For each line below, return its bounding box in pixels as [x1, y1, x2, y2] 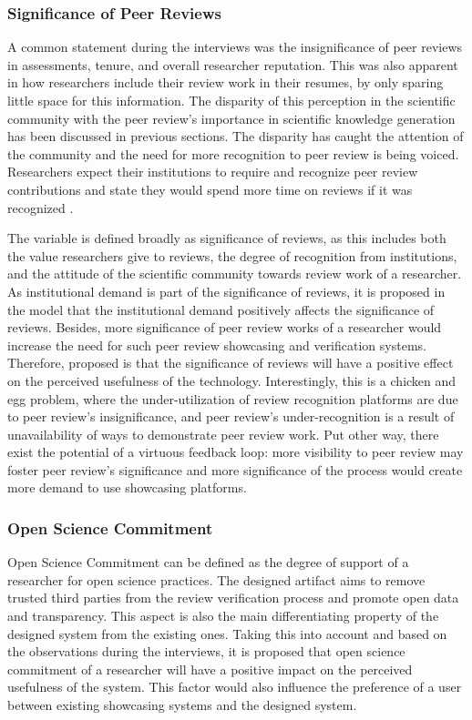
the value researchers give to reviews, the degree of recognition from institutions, [7, 246, 457, 265]
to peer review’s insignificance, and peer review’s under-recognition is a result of [7, 407, 455, 426]
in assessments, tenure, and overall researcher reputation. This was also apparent [7, 55, 458, 74]
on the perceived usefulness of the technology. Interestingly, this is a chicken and [7, 370, 457, 390]
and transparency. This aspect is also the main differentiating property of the [7, 606, 439, 625]
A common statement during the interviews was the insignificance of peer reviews [7, 37, 463, 56]
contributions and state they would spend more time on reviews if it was [7, 179, 413, 198]
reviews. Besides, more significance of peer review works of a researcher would [7, 318, 442, 337]
